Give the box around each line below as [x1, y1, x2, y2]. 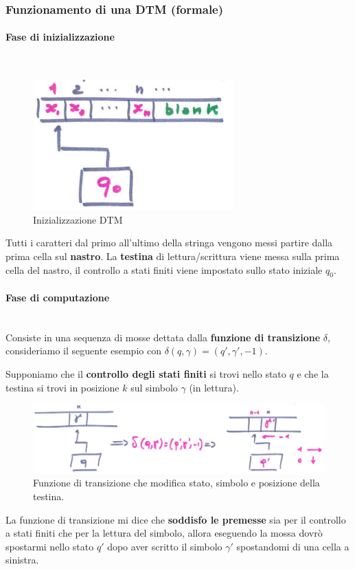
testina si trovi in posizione [5, 380, 119, 394]
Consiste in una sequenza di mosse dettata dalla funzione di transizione [5, 330, 321, 344]
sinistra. [5, 552, 39, 567]
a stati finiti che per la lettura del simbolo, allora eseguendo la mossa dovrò [5, 526, 323, 540]
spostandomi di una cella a [236, 539, 350, 553]
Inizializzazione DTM [33, 212, 123, 226]
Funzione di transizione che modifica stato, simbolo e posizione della [33, 475, 320, 490]
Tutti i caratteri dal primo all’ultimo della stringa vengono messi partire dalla [5, 235, 333, 250]
